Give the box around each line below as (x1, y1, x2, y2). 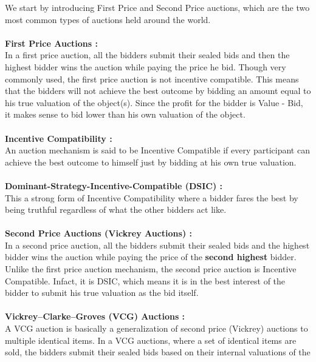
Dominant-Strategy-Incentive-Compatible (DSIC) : (5, 179, 223, 192)
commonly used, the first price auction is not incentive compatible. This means (5, 72, 299, 85)
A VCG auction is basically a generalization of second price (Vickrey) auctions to (5, 322, 308, 335)
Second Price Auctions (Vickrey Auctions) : (5, 227, 192, 240)
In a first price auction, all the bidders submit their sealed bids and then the (5, 49, 290, 61)
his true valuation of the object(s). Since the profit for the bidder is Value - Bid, (5, 96, 303, 109)
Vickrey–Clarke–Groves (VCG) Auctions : (5, 310, 185, 323)
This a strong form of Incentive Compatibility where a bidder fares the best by (5, 191, 298, 204)
